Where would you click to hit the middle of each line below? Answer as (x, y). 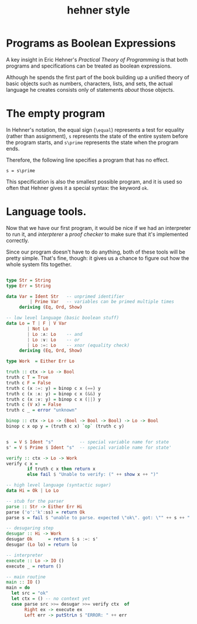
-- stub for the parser (35, 501)
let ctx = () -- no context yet (51, 599)
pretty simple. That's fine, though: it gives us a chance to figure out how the (98, 258)
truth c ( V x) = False (34, 405)
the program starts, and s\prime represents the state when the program (92, 142)
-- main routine (26, 577)
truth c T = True (27, 378)
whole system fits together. (39, 264)
